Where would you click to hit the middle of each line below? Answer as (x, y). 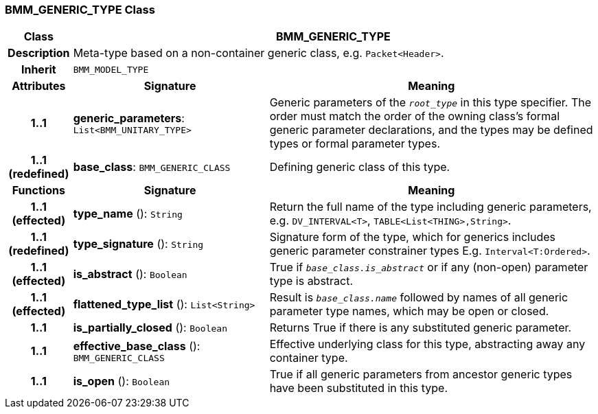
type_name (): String (128, 214)
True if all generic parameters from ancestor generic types (421, 375)
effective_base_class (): (137, 346)
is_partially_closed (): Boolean (150, 328)
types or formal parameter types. (355, 144)
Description (39, 53)
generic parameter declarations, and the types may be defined (431, 130)
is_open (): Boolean (122, 381)
